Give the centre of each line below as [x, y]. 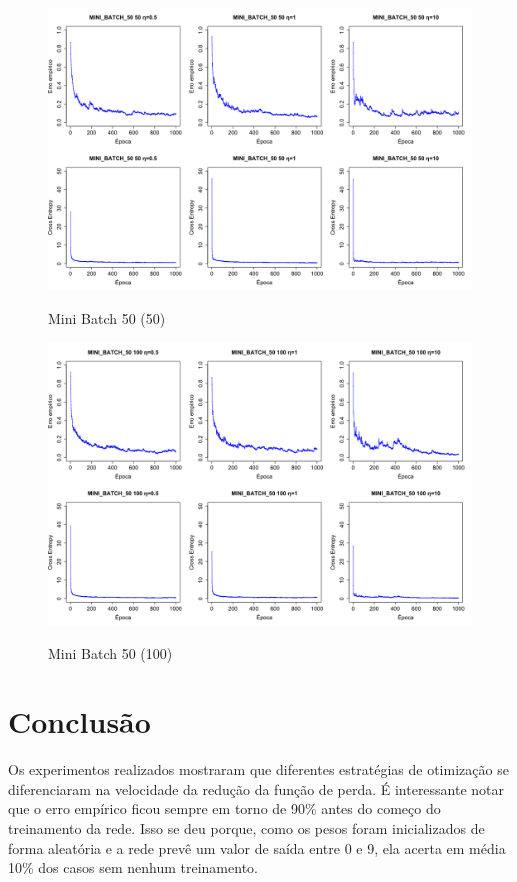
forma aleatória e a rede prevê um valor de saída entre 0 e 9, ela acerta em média [257, 847]
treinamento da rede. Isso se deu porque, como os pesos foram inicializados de [246, 828]
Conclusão [79, 721]
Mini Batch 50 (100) [110, 652]
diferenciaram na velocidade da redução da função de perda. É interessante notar [256, 788]
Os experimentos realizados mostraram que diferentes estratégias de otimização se [258, 769]
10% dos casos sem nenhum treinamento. [133, 867]
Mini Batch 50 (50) [107, 317]
